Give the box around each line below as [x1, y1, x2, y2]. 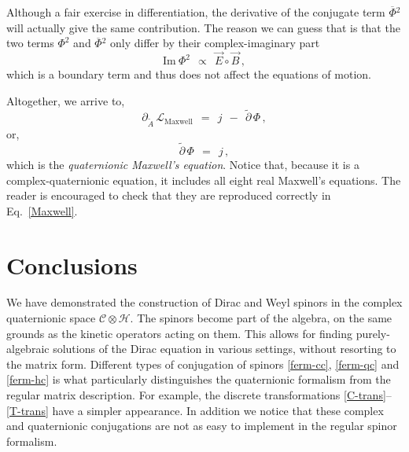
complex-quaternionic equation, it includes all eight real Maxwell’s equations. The [6, 171, 401, 188]
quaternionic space [6, 310, 96, 326]
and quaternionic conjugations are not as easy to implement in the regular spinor [6, 417, 397, 434]
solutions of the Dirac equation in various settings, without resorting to [53, 340, 396, 357]
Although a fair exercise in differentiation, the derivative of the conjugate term [6, 4, 385, 20]
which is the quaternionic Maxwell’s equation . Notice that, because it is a [6, 156, 359, 172]
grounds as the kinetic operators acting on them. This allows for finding [6, 325, 353, 341]
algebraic [6, 340, 50, 357]
